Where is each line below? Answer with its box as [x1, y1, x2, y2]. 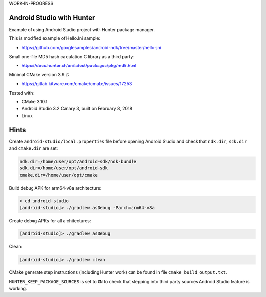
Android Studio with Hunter [9, 13, 95, 22]
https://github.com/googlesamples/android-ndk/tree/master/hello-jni [21, 44, 161, 50]
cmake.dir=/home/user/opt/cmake [19, 172, 98, 178]
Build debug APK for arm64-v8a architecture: [9, 185, 101, 191]
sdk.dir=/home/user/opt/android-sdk [19, 165, 108, 171]
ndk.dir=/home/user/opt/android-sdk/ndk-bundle [19, 159, 136, 165]
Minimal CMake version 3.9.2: [9, 71, 69, 77]
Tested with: [9, 90, 34, 96]
